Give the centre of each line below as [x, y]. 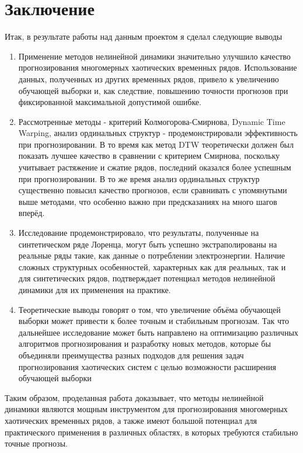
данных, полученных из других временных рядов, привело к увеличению [149, 79]
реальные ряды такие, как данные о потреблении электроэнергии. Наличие [152, 255]
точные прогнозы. [36, 443]
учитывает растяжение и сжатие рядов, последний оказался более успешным [155, 167]
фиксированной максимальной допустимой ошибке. [110, 102]
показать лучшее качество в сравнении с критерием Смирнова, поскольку [149, 156]
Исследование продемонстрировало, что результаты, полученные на [139, 233]
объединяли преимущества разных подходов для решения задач [131, 355]
